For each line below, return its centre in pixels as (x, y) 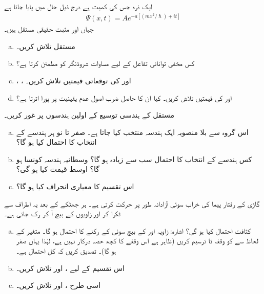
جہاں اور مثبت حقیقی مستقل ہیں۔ (49, 29)
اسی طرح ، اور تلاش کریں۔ (58, 285)
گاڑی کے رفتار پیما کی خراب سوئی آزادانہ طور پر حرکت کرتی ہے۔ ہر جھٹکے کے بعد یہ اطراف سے (132, 203)
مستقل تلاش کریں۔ (46, 46)
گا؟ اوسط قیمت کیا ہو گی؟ (58, 169)
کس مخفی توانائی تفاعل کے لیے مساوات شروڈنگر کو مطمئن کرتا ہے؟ (105, 63)
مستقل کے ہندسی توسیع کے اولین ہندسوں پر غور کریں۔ (89, 115)
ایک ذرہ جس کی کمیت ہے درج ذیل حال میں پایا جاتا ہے (78, 6)
